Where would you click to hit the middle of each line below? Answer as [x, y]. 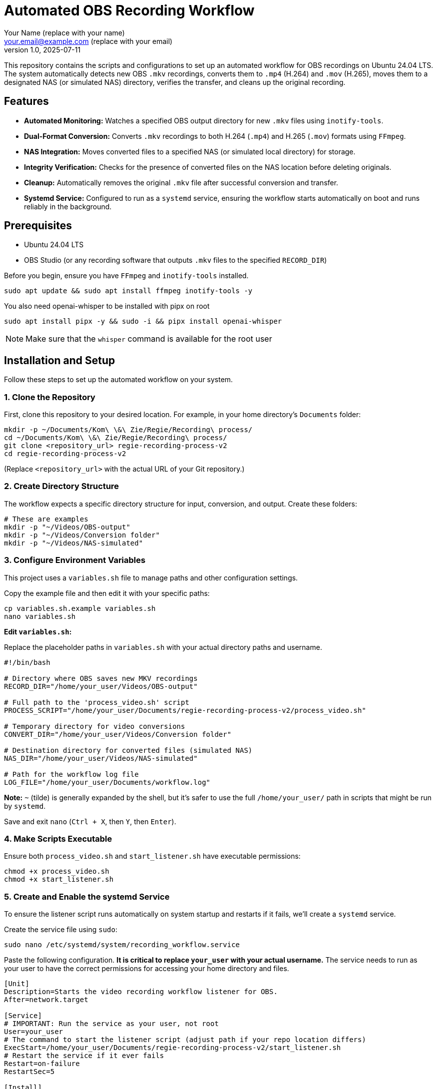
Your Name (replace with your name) [64, 32]
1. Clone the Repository [50, 397]
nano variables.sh [40, 616]
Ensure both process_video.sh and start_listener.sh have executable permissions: [152, 856]
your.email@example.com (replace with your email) [88, 41]
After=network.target [46, 1000]
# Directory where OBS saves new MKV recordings [101, 678]
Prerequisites [38, 226]
